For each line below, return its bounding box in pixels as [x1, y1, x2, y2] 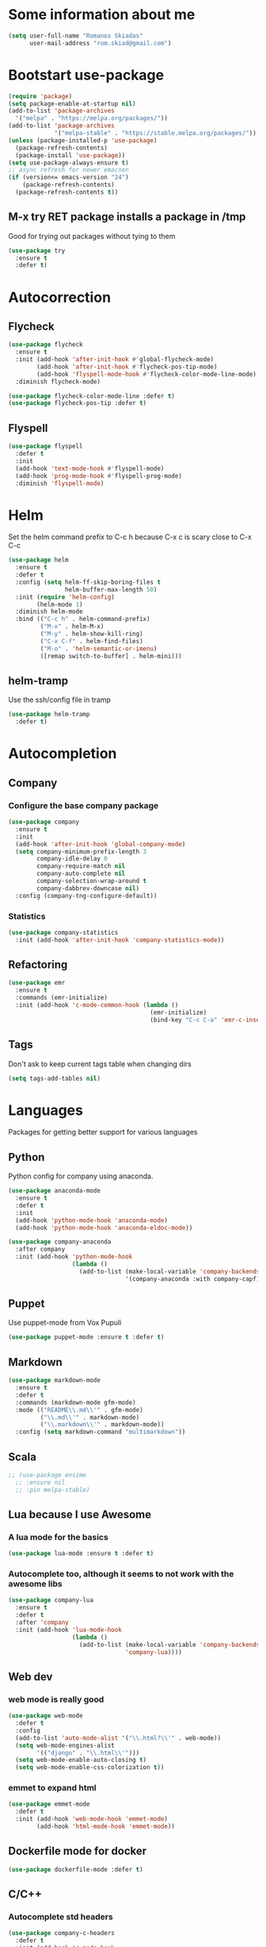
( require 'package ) [8, 92, 73, 100]
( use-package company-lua [8, 1596, 93, 1605]
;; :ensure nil [15, 1479, 66, 1486]
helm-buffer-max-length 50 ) [64, 585, 158, 593]
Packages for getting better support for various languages [8, 1128, 198, 1137]
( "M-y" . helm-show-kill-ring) [40, 630, 144, 638]
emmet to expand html [8, 1783, 97, 1794]
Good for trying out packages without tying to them [8, 231, 176, 241]
